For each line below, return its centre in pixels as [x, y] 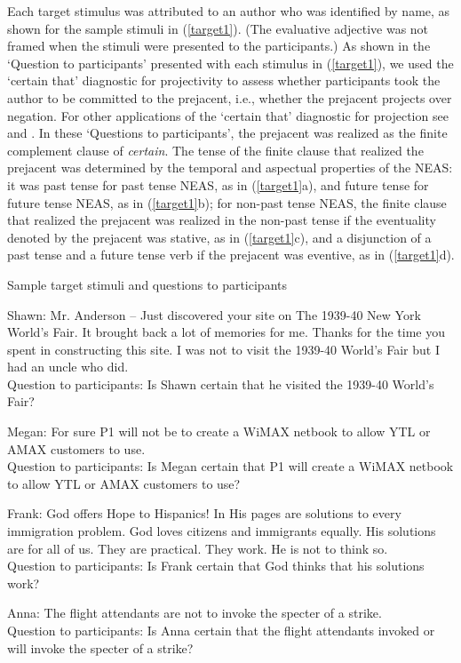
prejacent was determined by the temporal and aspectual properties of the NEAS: [230, 168]
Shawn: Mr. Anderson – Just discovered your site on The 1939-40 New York [214, 314]
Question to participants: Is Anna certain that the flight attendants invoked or [221, 630]
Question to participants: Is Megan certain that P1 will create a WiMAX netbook [230, 466]
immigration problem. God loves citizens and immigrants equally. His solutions [222, 531]
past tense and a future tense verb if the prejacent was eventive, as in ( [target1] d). [231, 255]
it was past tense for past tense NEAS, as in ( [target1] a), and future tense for [218, 184]
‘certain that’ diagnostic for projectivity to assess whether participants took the [224, 80]
